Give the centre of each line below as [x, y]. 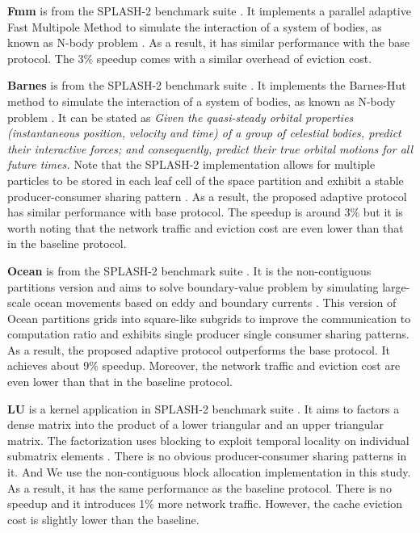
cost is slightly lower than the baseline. [103, 519]
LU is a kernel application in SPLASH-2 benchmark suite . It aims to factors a [204, 408]
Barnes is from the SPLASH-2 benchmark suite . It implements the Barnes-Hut [207, 85]
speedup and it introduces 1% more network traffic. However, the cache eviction [205, 504]
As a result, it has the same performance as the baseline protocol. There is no [199, 487]
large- [396, 286]
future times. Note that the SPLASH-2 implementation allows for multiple [191, 164]
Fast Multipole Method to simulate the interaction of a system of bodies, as [195, 26]
